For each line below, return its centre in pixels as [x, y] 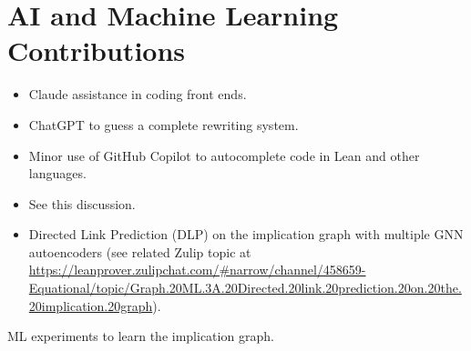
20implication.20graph [91, 305]
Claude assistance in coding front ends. [138, 94]
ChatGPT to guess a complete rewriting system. [164, 124]
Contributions [97, 50]
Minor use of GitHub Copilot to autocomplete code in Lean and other [224, 155]
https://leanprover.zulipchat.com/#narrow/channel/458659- [197, 270]
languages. [57, 173]
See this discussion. [82, 203]
